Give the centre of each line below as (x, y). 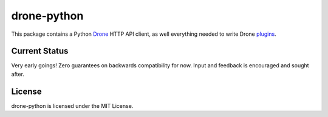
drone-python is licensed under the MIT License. (72, 105)
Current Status (40, 51)
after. (18, 74)
